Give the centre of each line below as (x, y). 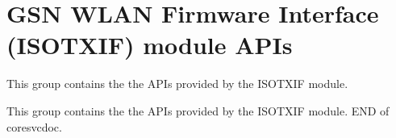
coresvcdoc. (34, 126)
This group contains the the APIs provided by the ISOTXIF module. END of (198, 110)
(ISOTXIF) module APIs (150, 45)
